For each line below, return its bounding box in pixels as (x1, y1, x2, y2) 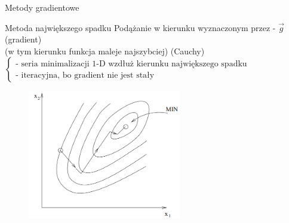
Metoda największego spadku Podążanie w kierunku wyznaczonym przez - (5, 21, 276, 33)
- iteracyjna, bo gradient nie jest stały (16, 71, 155, 80)
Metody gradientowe (5, 1, 79, 13)
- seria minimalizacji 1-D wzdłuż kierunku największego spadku (16, 59, 247, 68)
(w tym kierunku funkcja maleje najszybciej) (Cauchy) (5, 44, 205, 57)
